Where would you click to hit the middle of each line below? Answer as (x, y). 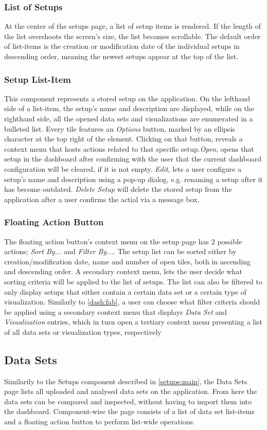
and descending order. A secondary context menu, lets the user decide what (123, 271)
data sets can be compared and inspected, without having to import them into (128, 401)
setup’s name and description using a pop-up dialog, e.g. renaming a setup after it (133, 179)
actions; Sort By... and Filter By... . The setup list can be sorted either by (120, 251)
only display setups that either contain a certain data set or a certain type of (126, 291)
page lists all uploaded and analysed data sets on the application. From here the (131, 391)
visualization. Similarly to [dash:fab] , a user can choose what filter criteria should (132, 302)
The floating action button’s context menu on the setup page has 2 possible (123, 241)
